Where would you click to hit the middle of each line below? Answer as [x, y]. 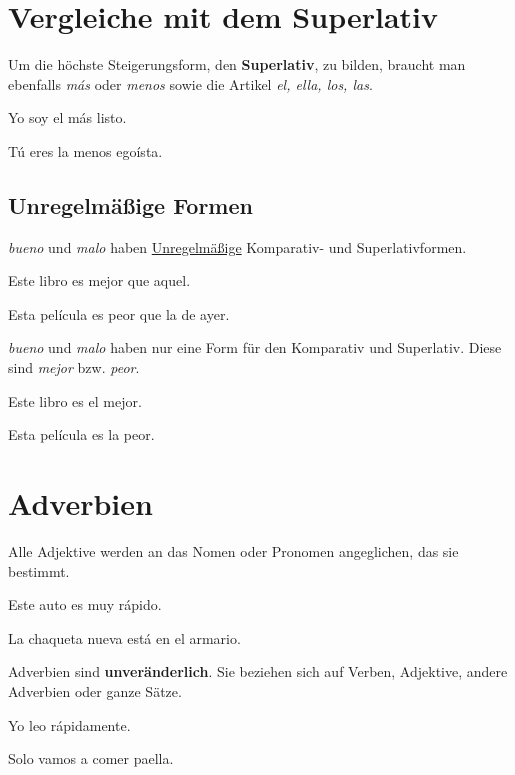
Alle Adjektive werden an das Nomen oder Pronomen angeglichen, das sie [233, 550]
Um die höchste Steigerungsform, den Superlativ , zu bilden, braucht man [237, 64]
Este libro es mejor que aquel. [99, 280]
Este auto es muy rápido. [85, 604]
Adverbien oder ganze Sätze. [95, 690]
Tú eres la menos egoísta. [85, 150]
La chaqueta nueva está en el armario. [124, 637]
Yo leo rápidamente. [69, 724]
